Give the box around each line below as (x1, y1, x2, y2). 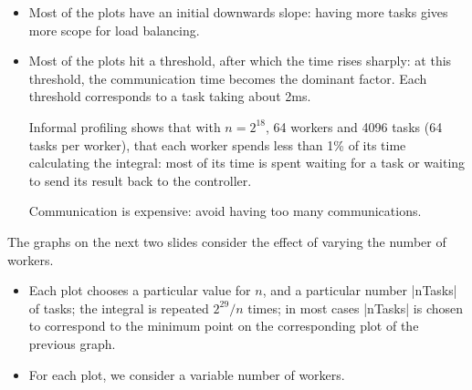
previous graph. (28, 334, 116, 353)
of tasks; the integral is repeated (28, 298, 209, 317)
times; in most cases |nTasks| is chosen (247, 298, 464, 317)
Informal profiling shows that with (28, 117, 221, 136)
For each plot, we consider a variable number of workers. (28, 364, 345, 384)
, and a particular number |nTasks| (262, 281, 457, 300)
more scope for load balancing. (28, 20, 200, 39)
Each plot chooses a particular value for (28, 281, 251, 300)
